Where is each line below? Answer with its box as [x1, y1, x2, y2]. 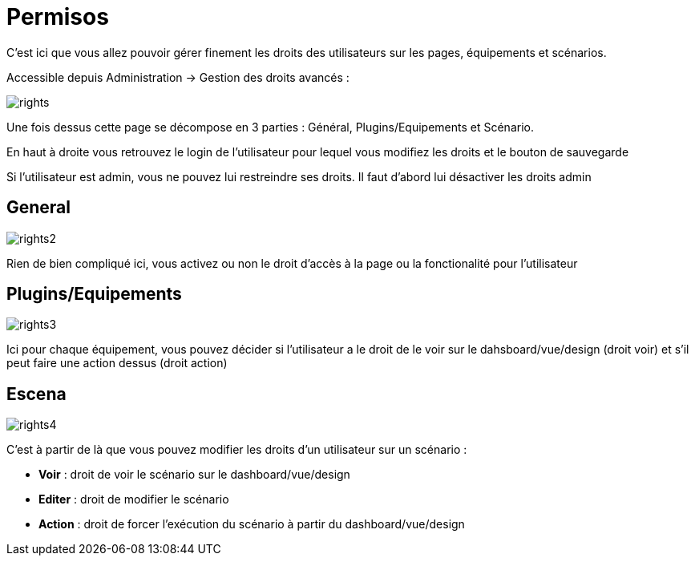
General [6, 197, 71, 218]
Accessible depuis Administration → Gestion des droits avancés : [6, 70, 350, 84]
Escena [6, 383, 67, 404]
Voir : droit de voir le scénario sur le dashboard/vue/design [38, 467, 350, 482]
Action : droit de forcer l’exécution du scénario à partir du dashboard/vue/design [38, 517, 465, 532]
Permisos [6, 3, 109, 30]
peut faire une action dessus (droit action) [6, 356, 228, 370]
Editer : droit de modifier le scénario [38, 492, 229, 507]
